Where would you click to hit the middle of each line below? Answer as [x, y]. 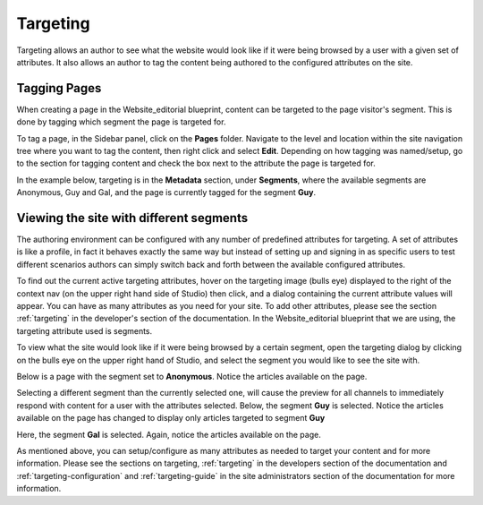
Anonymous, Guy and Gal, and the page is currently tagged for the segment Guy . [166, 193]
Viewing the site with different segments [132, 218]
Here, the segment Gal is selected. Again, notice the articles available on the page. [169, 434]
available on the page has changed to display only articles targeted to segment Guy [171, 418]
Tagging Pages [59, 88]
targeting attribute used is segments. [85, 330]
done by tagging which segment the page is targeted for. [121, 122]
